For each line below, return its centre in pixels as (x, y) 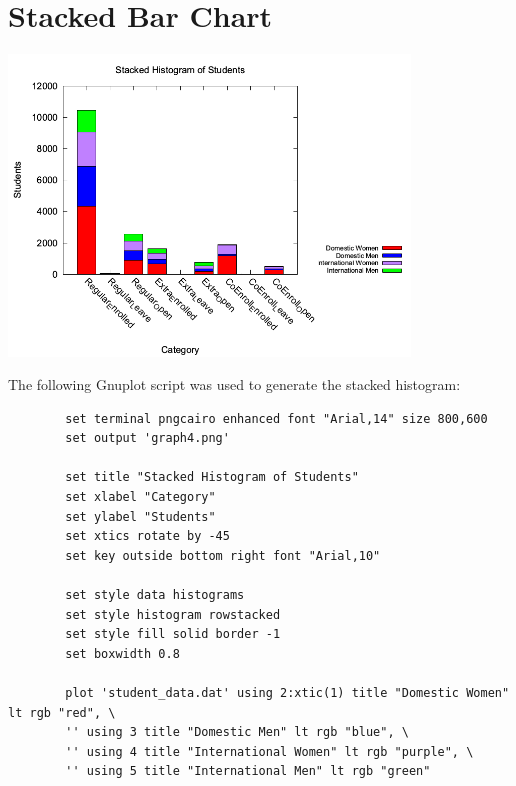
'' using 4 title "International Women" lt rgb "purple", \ (269, 751)
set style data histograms (155, 595)
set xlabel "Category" (140, 497)
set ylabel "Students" (140, 516)
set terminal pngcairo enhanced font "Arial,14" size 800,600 (276, 418)
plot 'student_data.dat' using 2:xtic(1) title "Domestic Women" (287, 693)
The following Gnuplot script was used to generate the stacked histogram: (234, 384)
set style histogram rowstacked (173, 614)
